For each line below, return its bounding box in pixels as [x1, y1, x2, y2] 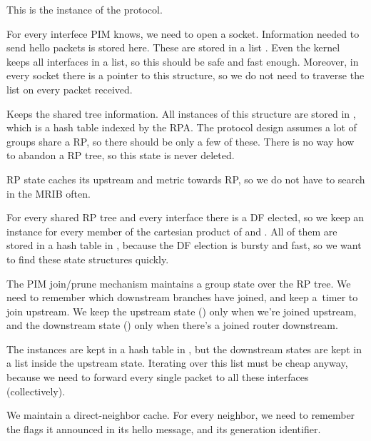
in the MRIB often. [6, 186, 91, 201]
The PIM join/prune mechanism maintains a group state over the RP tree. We [6, 275, 351, 290]
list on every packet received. [6, 81, 133, 96]
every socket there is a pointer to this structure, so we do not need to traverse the [6, 68, 365, 83]
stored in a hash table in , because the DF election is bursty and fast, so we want [6, 238, 362, 253]
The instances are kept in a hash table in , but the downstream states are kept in [6, 341, 362, 356]
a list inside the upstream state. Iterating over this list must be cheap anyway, [6, 355, 348, 370]
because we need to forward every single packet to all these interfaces [6, 370, 309, 385]
